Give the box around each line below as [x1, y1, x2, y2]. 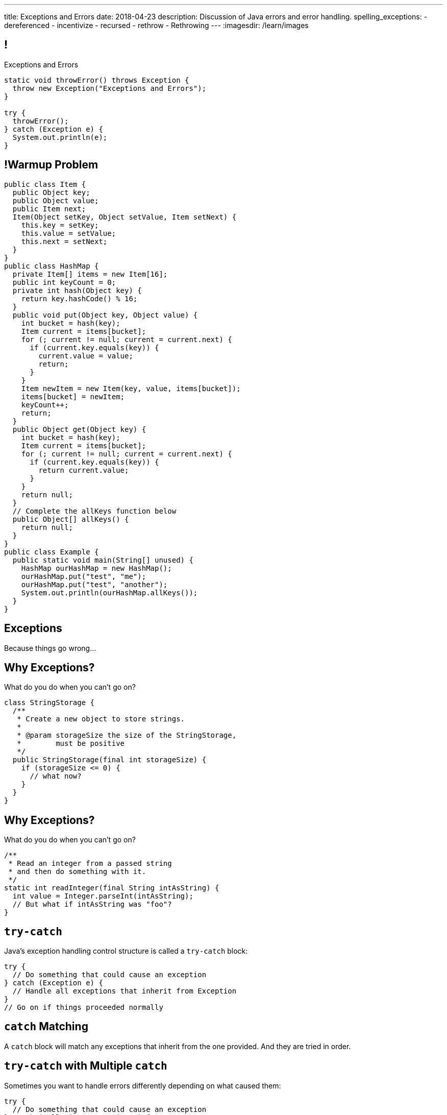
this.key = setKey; [21, 221, 99, 229]
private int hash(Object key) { [12, 286, 142, 295]
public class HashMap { [4, 261, 99, 270]
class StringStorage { [4, 698, 95, 707]
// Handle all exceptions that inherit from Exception [12, 987, 237, 996]
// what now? [30, 772, 82, 781]
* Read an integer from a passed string [8, 859, 172, 868]
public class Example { [4, 547, 99, 556]
